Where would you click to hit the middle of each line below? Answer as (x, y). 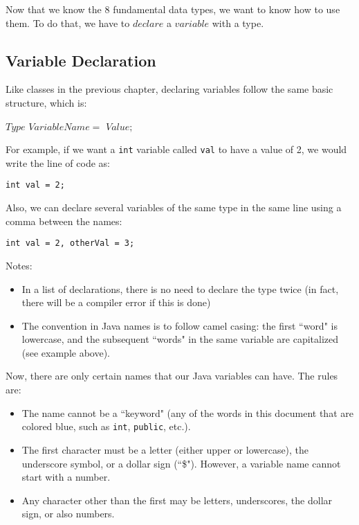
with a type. (238, 23)
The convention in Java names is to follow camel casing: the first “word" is (179, 325)
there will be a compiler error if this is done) (116, 302)
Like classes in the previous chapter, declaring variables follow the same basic (169, 89)
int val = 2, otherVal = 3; (70, 243)
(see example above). (66, 352)
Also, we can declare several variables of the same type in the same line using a (174, 207)
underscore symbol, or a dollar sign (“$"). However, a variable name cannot (181, 463)
